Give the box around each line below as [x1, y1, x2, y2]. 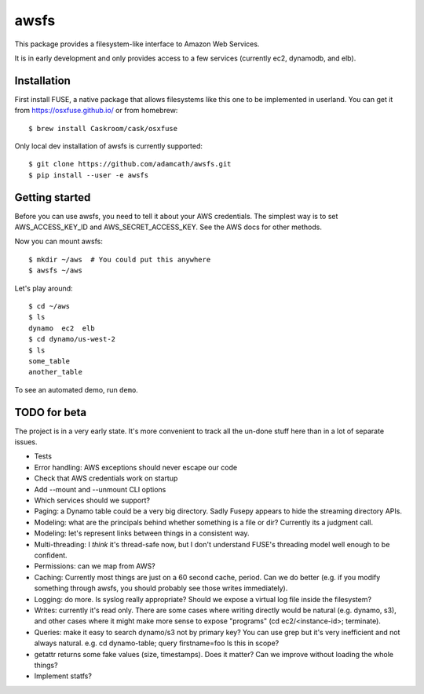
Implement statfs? [34, 671, 92, 681]
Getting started [14, 191, 91, 204]
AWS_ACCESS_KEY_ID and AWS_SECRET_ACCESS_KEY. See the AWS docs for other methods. [14, 222, 322, 232]
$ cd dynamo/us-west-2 [28, 334, 116, 344]
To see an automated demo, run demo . [14, 385, 139, 394]
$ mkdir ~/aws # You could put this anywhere [28, 255, 211, 264]
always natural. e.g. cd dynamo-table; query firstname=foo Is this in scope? [34, 638, 280, 648]
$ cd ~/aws [28, 302, 71, 311]
